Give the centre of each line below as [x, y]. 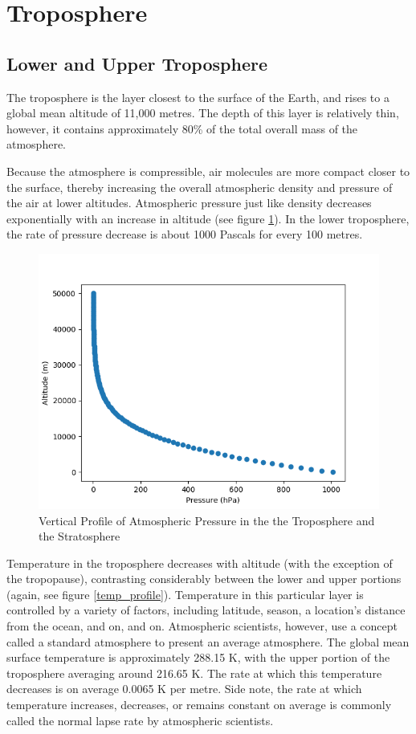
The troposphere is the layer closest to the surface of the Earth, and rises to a [198, 97]
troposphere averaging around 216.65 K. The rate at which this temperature [194, 673]
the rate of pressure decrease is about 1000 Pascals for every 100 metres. [185, 234]
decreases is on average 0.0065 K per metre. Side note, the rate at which [184, 689]
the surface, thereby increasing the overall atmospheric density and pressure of [200, 187]
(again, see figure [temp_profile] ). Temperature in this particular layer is [185, 594]
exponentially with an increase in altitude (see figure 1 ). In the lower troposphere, [208, 218]
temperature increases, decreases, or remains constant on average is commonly [199, 705]
